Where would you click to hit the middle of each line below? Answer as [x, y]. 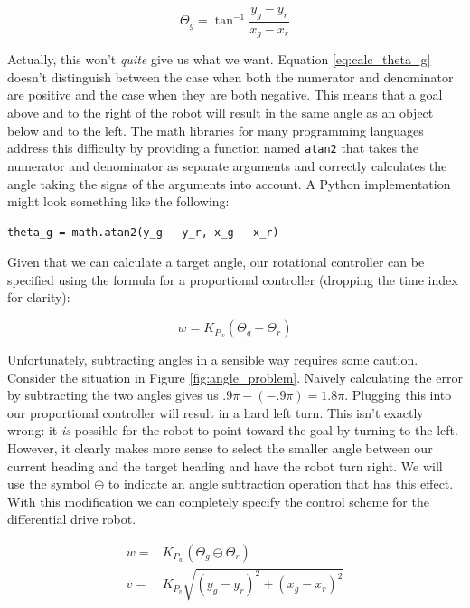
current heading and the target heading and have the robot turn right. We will [225, 465]
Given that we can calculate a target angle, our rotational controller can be [216, 262]
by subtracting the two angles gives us [113, 395]
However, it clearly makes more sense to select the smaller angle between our [220, 448]
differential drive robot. [72, 519]
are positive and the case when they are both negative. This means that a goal [225, 95]
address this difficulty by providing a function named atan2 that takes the [213, 148]
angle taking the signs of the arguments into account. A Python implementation [229, 183]
